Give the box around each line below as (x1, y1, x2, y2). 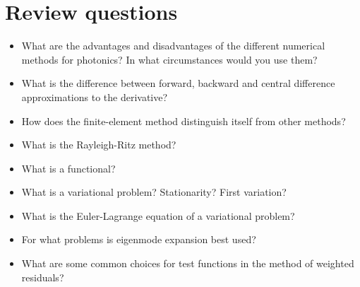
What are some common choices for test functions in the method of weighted (21, 256, 354, 271)
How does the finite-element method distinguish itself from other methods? (21, 113, 346, 128)
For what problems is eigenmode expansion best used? (21, 232, 256, 247)
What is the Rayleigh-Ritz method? (21, 137, 176, 152)
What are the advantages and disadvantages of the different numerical (21, 38, 325, 53)
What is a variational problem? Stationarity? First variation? (21, 184, 287, 199)
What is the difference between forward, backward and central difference (21, 76, 335, 90)
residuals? (21, 269, 64, 284)
